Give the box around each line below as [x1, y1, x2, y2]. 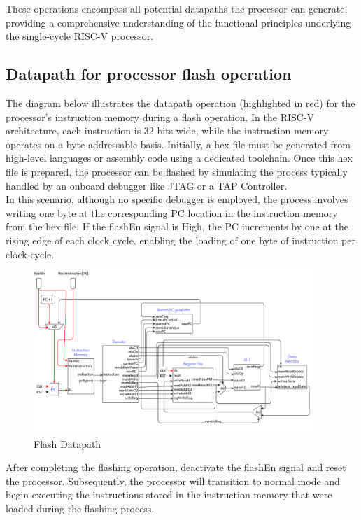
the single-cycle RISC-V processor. [6, 29, 154, 43]
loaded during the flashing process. [6, 500, 155, 515]
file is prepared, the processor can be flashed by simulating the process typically [6, 164, 348, 178]
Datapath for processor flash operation [6, 63, 292, 85]
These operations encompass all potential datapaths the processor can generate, [6, 1, 348, 15]
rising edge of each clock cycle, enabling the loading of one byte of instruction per [6, 232, 355, 247]
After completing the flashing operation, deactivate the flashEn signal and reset [6, 460, 346, 475]
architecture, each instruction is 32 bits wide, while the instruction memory [6, 123, 329, 138]
